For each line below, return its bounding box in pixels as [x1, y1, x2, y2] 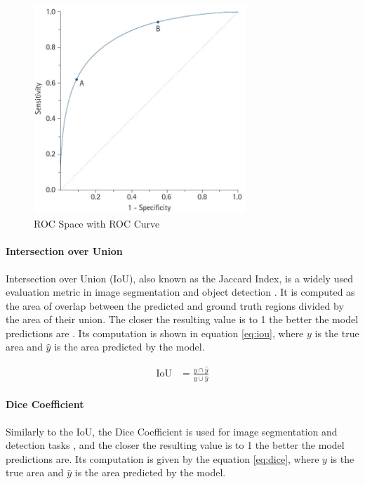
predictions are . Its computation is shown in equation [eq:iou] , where [6, 325, 304, 340]
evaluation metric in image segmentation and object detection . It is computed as [6, 284, 355, 299]
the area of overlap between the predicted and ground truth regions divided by [6, 298, 344, 313]
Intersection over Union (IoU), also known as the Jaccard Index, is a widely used [6, 270, 353, 285]
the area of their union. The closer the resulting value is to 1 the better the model [6, 312, 359, 327]
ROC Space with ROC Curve [34, 216, 160, 231]
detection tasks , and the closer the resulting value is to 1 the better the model [6, 438, 345, 452]
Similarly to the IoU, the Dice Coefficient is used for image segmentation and [6, 424, 338, 438]
